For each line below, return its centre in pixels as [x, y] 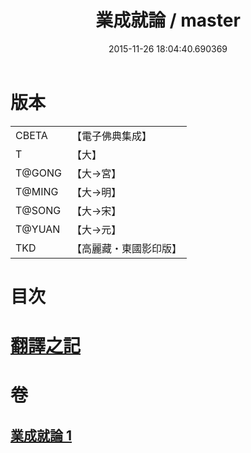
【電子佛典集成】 [111, 136]
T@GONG [38, 173]
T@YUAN [38, 229]
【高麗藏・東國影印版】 [126, 248]
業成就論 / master [168, 20]
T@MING [37, 191]
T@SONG [38, 210]
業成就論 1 [41, 435]
